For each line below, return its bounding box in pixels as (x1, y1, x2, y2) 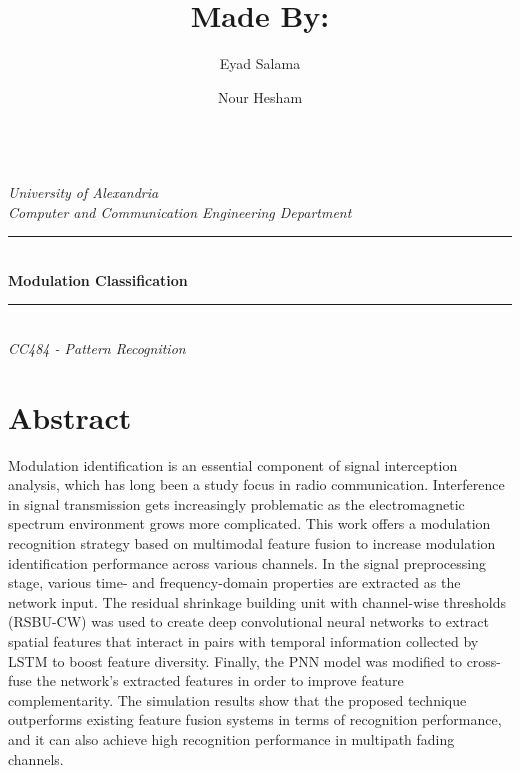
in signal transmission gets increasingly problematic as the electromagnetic (8, 493, 465, 514)
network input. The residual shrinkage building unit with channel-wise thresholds (8, 591, 506, 612)
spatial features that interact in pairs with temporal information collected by (8, 630, 479, 651)
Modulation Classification (8, 269, 188, 290)
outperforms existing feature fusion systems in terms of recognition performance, (8, 709, 502, 730)
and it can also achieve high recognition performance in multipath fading (8, 728, 455, 749)
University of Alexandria (8, 181, 159, 202)
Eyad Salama (219, 53, 301, 74)
